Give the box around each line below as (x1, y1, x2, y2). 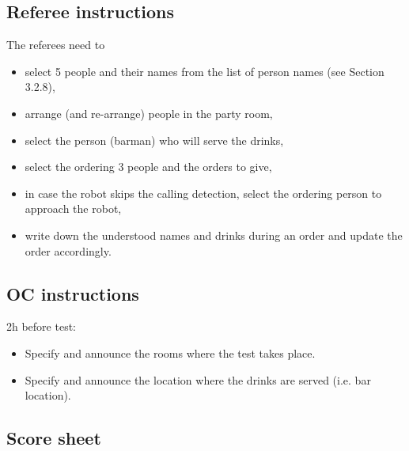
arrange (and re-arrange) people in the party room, (25, 104, 273, 121)
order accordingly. (25, 242, 112, 259)
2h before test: (6, 318, 77, 335)
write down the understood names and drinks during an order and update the (25, 226, 403, 243)
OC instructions (6, 281, 139, 305)
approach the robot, (25, 200, 122, 217)
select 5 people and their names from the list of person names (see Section (25, 63, 384, 79)
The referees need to (6, 36, 105, 53)
